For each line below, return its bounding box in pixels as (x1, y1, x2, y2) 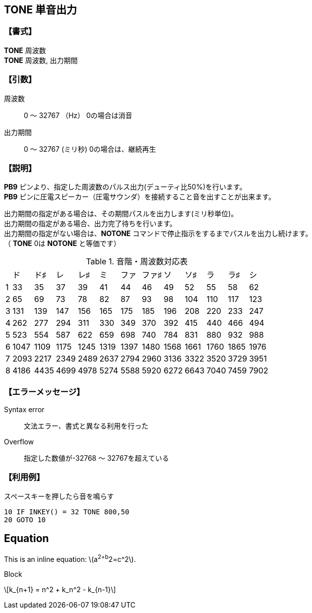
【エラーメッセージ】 (4, 386, 85, 397)
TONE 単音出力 (4, 3, 77, 16)
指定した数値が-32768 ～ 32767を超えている (24, 454, 169, 463)
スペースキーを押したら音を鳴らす (4, 491, 114, 500)
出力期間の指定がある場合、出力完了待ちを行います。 (4, 219, 177, 228)
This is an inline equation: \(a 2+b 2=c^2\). (4, 553, 136, 563)
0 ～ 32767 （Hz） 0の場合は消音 (24, 111, 133, 120)
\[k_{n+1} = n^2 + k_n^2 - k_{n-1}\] (4, 585, 116, 594)
